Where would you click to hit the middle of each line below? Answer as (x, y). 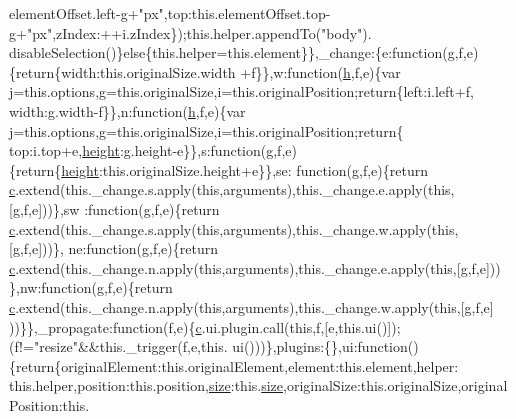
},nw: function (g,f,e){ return (91, 287)
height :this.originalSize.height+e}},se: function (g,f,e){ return (244, 169)
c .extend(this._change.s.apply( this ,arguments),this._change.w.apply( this (232, 228)
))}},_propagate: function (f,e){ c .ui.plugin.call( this (161, 326)
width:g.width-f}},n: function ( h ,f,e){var (127, 110)
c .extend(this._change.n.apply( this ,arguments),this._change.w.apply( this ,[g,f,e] (251, 306)
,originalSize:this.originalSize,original (395, 385)
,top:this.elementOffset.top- (247, 13)
